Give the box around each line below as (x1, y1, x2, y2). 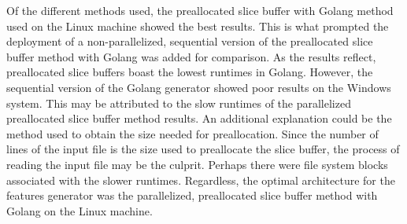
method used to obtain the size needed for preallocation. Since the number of (6, 125, 379, 141)
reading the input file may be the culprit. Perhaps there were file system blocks (6, 156, 388, 172)
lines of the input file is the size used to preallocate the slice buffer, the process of (6, 141, 400, 157)
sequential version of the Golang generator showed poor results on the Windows (6, 79, 391, 95)
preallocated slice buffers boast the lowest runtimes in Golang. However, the (6, 64, 373, 80)
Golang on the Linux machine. (6, 202, 153, 218)
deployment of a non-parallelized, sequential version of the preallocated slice (6, 33, 373, 50)
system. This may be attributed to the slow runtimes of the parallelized (6, 94, 351, 111)
